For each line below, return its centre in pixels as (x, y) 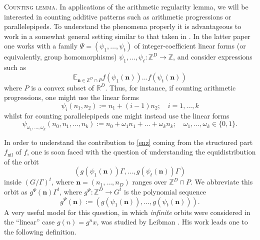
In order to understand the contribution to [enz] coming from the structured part (128, 142)
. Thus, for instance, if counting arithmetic (170, 87)
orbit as (16, 191)
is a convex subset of (62, 87)
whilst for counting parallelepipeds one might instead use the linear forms (117, 115)
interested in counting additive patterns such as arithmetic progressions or (118, 16)
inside (13, 182)
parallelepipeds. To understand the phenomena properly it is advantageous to (123, 26)
